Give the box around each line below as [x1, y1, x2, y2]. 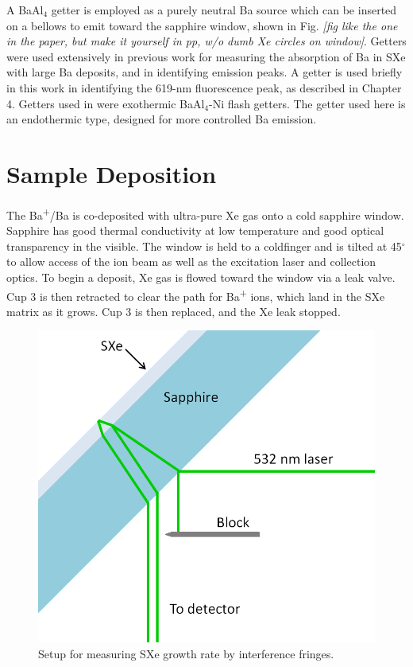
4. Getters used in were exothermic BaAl [6, 95, 205, 111]
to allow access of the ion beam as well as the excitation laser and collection [6, 253, 376, 270]
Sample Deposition [6, 157, 217, 189]
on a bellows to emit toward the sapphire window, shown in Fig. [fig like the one [6, 17, 398, 33]
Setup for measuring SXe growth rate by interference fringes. [38, 646, 334, 662]
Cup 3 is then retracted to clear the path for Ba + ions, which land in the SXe [6, 285, 385, 304]
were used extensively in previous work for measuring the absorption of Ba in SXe [6, 48, 406, 64]
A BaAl [6, 2, 44, 18]
